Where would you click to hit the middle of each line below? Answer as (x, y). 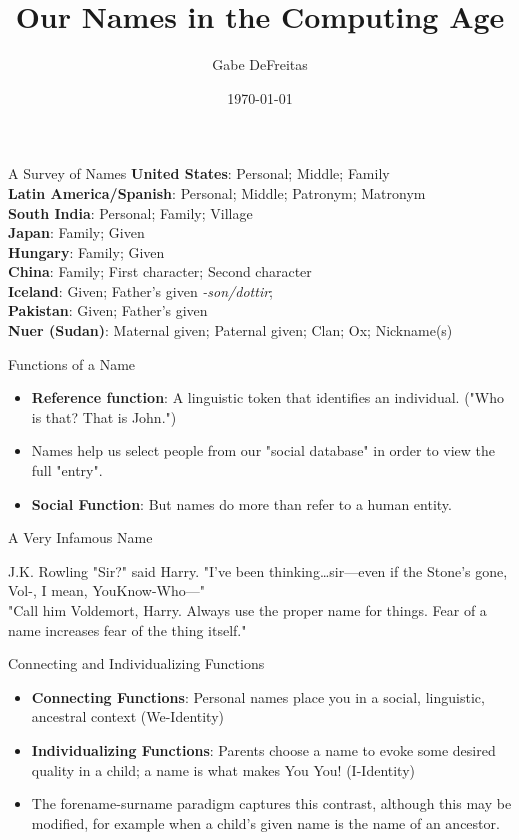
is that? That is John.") (104, 416)
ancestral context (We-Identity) (128, 716)
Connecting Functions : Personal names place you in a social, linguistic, (258, 696)
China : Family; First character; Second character (160, 271)
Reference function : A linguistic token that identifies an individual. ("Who (267, 397)
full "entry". (67, 470)
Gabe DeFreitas (260, 64)
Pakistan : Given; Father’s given (108, 310)
